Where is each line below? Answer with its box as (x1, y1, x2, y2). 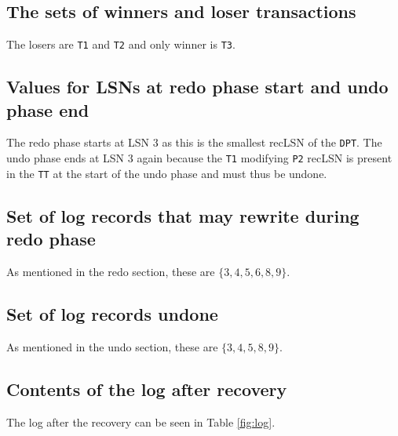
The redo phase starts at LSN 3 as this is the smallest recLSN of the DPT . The (6, 134, 382, 151)
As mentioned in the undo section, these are (6, 338, 218, 354)
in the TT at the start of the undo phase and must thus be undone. (6, 165, 327, 181)
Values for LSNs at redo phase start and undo (6, 74, 389, 99)
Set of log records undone (6, 302, 218, 325)
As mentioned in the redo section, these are (6, 263, 215, 280)
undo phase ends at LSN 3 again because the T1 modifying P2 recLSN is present (6, 150, 393, 166)
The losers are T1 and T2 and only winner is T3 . (6, 36, 236, 53)
